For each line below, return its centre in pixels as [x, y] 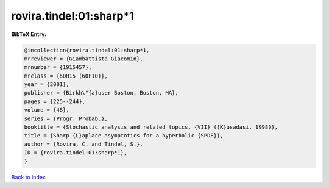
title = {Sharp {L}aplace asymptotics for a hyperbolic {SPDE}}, [124, 136]
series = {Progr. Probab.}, [66, 118]
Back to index [28, 177]
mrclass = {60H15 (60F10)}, [66, 76]
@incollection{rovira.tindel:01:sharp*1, [87, 50]
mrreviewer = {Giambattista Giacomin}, [83, 59]
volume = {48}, [47, 110]
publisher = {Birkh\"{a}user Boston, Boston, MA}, [101, 93]
